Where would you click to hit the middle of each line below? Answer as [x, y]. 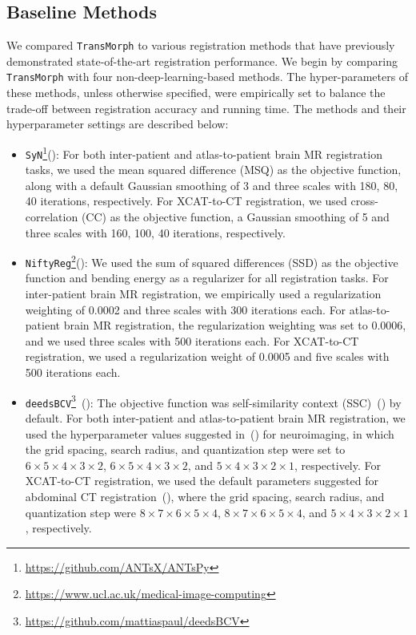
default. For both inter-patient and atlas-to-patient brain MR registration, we [215, 417]
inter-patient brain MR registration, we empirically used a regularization [203, 294]
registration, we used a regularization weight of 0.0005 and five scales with [207, 356]
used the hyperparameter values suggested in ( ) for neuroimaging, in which [210, 433]
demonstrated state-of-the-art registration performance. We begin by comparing [202, 61]
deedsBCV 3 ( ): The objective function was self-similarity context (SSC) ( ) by [213, 401]
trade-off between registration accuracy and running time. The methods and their [206, 108]
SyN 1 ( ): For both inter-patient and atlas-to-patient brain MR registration [204, 152]
